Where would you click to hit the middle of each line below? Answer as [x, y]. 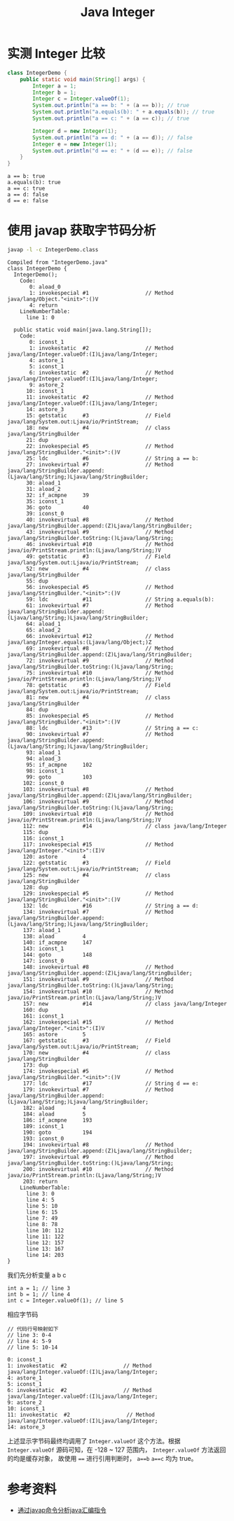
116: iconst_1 [43, 838]
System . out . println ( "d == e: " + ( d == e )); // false [112, 151]
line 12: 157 [45, 1243]
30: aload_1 [43, 483]
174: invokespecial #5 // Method [98, 1071]
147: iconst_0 [43, 961]
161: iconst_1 [43, 1016]
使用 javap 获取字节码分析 [82, 231]
